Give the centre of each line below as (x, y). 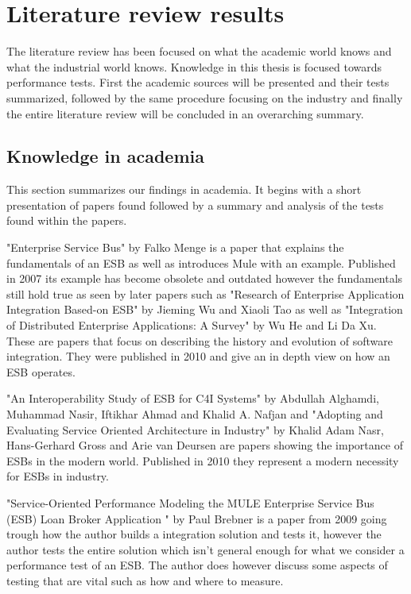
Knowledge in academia (105, 156)
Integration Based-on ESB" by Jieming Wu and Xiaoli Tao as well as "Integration (205, 309)
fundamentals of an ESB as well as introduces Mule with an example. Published (201, 262)
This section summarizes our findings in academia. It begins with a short (184, 189)
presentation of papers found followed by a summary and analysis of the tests (195, 204)
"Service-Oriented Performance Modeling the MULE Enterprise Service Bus (190, 502)
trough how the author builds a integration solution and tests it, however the (194, 534)
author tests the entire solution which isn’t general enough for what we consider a (205, 549)
